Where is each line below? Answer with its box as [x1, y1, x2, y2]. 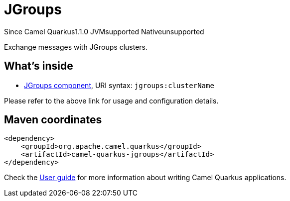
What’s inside [4, 60, 73, 73]
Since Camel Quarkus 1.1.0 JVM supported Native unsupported [4, 27, 204, 36]
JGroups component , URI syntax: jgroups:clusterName [24, 81, 214, 90]
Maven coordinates [4, 113, 102, 126]
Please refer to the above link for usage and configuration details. [4, 96, 219, 105]
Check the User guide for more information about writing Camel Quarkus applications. [4, 173, 287, 182]
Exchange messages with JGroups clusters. [4, 42, 148, 51]
